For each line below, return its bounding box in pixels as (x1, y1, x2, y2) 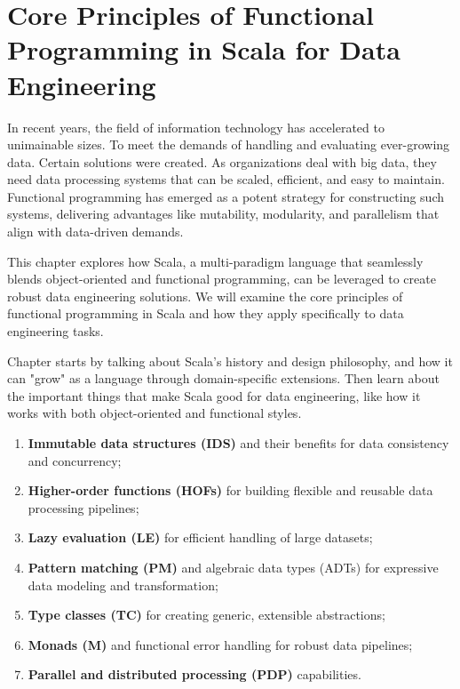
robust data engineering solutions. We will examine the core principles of (7, 286, 403, 305)
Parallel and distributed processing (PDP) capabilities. (28, 665, 361, 684)
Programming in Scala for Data (7, 31, 401, 68)
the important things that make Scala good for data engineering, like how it (7, 386, 421, 405)
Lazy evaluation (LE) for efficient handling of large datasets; (28, 528, 373, 547)
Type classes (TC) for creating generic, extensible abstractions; (28, 605, 385, 624)
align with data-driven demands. (7, 222, 184, 241)
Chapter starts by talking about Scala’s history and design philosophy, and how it (7, 351, 453, 370)
